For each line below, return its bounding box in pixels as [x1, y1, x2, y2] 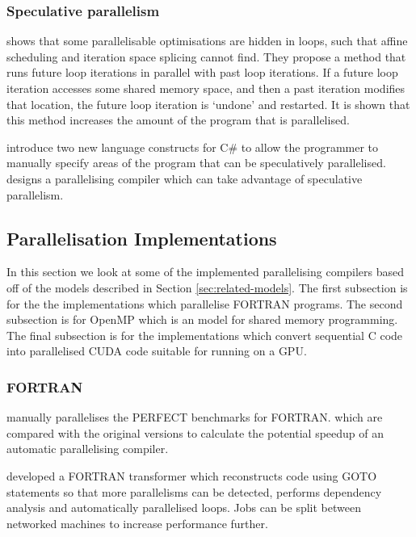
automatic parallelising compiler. [6, 440, 169, 457]
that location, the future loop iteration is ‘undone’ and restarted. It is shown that [6, 95, 410, 112]
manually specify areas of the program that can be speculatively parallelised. [6, 154, 386, 171]
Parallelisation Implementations [6, 225, 277, 250]
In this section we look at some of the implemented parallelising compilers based [6, 263, 405, 280]
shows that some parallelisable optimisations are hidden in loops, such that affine [6, 32, 408, 49]
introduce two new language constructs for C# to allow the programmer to [6, 138, 379, 155]
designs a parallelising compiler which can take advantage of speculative [6, 170, 363, 187]
